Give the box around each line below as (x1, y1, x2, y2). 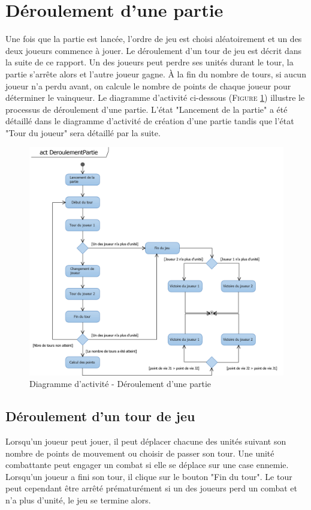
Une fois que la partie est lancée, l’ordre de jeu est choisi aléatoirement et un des (5, 32, 302, 45)
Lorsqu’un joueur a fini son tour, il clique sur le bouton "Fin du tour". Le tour (5, 470, 292, 482)
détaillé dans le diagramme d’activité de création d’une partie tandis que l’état (5, 115, 294, 127)
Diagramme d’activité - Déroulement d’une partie (29, 377, 212, 390)
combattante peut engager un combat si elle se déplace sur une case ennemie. (5, 458, 289, 471)
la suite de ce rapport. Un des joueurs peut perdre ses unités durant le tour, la (5, 56, 294, 68)
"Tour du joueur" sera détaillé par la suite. (5, 126, 161, 139)
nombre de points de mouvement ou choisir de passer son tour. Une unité (5, 446, 274, 459)
